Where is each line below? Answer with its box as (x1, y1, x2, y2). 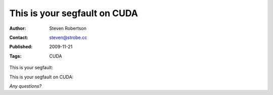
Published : (9, 43, 33, 50)
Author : (9, 25, 26, 31)
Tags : (9, 53, 22, 59)
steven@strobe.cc (49, 34, 87, 40)
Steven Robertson (49, 25, 87, 31)
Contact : (9, 34, 29, 40)
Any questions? (9, 83, 42, 89)
